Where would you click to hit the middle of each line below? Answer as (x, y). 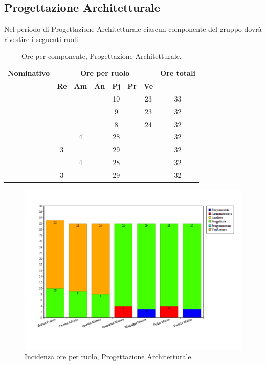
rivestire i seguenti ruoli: (42, 39)
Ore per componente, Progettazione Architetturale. (102, 56)
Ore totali (178, 73)
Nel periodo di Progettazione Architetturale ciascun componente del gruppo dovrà (133, 29)
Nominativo (29, 73)
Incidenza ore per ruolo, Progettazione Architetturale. (109, 357)
